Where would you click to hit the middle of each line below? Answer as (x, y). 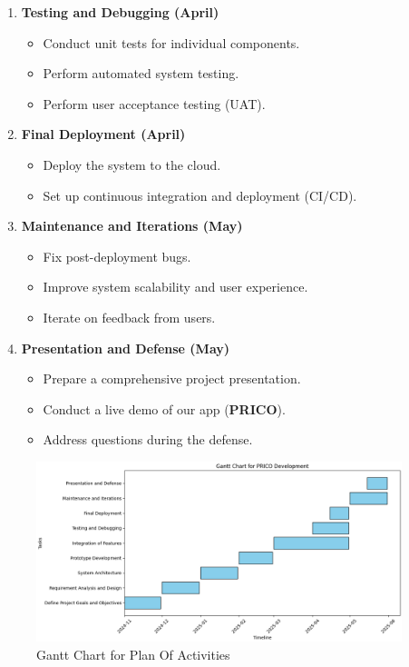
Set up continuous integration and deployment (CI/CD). (200, 195)
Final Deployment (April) (103, 134)
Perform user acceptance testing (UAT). (154, 103)
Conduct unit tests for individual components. (171, 42)
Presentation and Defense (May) (126, 348)
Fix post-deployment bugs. (117, 256)
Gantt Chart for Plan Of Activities (133, 654)
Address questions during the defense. (148, 439)
